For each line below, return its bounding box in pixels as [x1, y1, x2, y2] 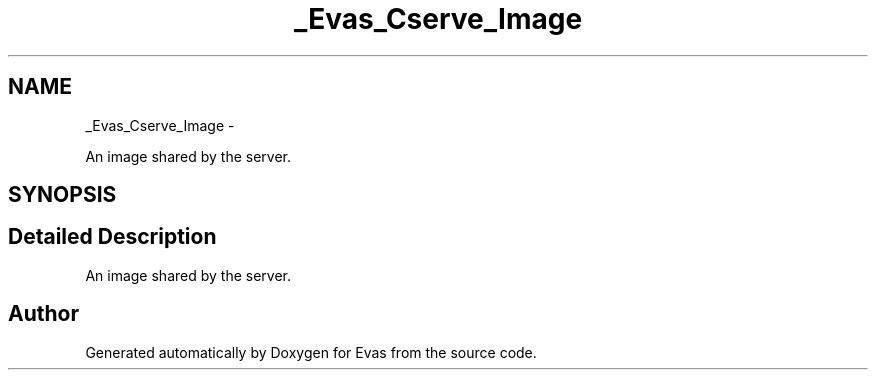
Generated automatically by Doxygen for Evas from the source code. [85, 343, 537, 361]
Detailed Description [8, 224, 217, 250]
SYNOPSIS [8, 182, 117, 208]
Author [8, 301, 79, 327]
